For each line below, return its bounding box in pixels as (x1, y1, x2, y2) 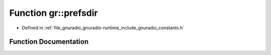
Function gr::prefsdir (9, 7, 98, 18)
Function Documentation (9, 38, 89, 46)
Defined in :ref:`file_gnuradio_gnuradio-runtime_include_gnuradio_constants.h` (22, 25, 184, 31)
